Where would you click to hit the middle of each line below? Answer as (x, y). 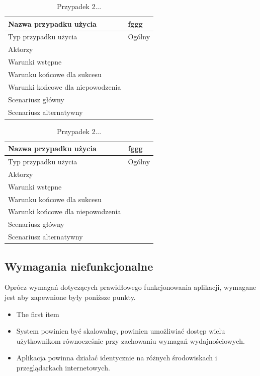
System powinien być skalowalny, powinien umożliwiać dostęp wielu (121, 331)
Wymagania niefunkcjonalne (79, 266)
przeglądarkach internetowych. (63, 367)
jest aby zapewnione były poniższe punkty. (70, 297)
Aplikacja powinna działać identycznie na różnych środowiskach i (117, 358)
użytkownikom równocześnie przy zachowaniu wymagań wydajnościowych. (131, 340)
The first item (38, 314)
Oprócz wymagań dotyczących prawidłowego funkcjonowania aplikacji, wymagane (131, 287)
